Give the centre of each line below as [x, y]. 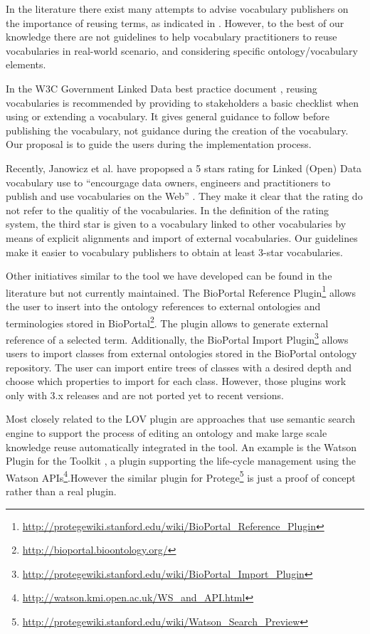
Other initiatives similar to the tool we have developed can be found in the [169, 276]
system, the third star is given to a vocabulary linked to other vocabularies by [176, 224]
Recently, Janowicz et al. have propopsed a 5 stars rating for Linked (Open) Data [184, 168]
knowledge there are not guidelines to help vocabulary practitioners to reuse [171, 37]
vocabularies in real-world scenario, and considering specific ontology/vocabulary [182, 50]
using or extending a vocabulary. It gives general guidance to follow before [168, 116]
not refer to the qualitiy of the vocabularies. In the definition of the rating [168, 210]
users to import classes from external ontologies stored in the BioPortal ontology [181, 353]
